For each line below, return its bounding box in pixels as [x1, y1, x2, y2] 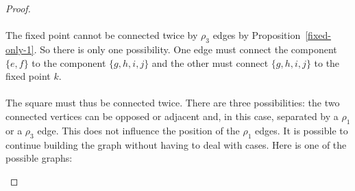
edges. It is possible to [255, 123, 348, 137]
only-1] [5, 42, 34, 56]
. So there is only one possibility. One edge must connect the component [34, 42, 337, 56]
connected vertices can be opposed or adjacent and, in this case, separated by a [5, 108, 339, 123]
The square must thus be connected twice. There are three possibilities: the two [5, 95, 340, 110]
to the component [32, 55, 106, 70]
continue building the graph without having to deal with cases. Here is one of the [5, 137, 347, 151]
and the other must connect [151, 55, 269, 70]
